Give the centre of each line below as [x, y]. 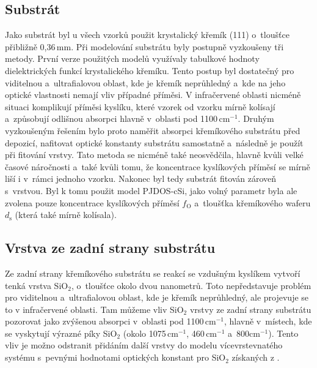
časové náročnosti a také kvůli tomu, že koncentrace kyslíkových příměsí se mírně [158, 166]
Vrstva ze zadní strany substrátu [110, 248]
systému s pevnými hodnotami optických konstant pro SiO [115, 357]
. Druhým [256, 118]
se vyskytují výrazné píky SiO [61, 333]
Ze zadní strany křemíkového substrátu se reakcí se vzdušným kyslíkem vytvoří [153, 273]
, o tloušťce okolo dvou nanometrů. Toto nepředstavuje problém [191, 285]
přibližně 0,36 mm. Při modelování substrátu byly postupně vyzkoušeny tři [144, 46]
